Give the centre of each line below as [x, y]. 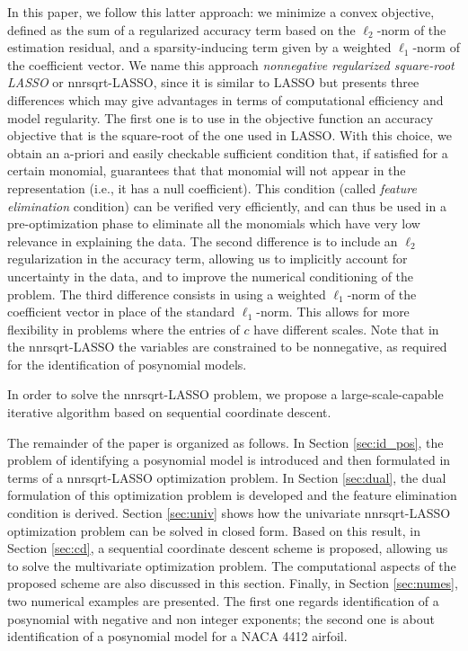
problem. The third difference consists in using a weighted [167, 294]
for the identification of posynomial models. [127, 364]
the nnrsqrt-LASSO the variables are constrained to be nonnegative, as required [227, 347]
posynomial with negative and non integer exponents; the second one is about [221, 618]
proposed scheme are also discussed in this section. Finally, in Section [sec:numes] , [233, 583]
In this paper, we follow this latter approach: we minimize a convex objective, [221, 12]
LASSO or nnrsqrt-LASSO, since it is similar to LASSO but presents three [213, 82]
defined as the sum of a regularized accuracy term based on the [181, 29]
